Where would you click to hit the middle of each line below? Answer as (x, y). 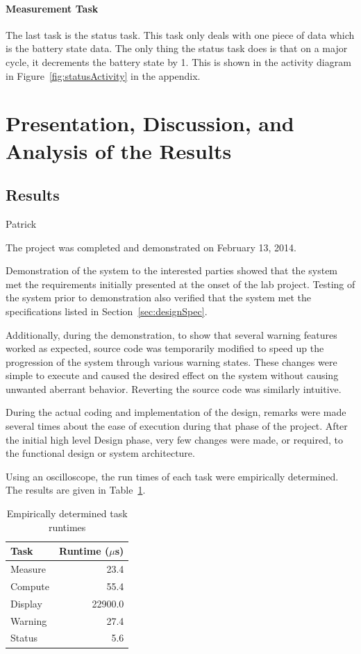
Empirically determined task (67, 513)
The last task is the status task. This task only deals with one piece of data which (180, 34)
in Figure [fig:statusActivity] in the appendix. (103, 75)
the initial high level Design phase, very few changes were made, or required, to (174, 439)
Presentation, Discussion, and (150, 123)
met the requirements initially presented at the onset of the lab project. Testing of (180, 284)
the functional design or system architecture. (100, 453)
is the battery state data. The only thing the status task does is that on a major (177, 48)
